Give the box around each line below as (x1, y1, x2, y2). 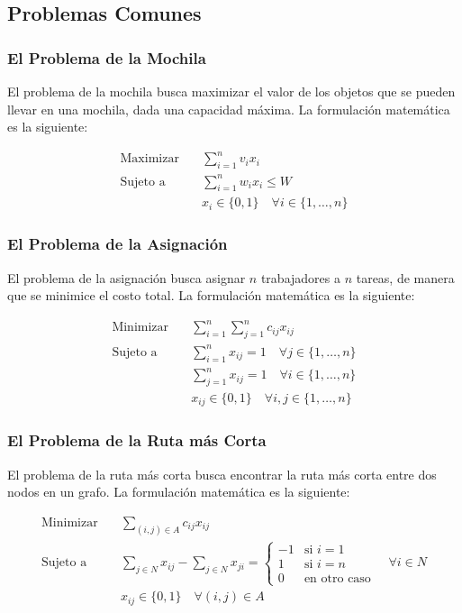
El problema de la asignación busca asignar (7, 268, 246, 287)
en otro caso (303, 572, 371, 585)
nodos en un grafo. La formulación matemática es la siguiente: (7, 482, 350, 501)
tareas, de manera (356, 268, 455, 287)
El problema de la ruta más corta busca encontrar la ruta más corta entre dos (7, 464, 437, 483)
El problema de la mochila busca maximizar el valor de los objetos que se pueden (7, 82, 456, 100)
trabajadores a (260, 268, 340, 287)
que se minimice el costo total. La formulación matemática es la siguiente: (7, 286, 415, 305)
